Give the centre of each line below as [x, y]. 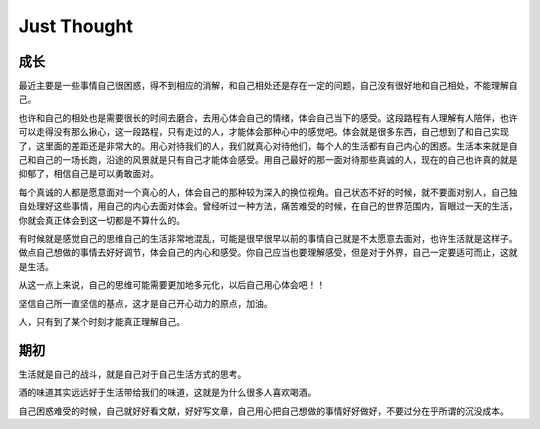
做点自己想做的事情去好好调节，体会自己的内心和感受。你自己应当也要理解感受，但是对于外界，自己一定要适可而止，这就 [268, 252]
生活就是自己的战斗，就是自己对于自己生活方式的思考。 [132, 374]
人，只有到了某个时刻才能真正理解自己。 [101, 321]
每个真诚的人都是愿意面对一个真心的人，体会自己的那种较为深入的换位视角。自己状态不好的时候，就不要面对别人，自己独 [268, 192]
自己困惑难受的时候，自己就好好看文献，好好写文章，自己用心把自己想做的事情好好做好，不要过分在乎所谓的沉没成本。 [263, 411]
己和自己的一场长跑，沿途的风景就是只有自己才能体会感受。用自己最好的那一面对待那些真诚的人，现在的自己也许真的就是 [268, 160]
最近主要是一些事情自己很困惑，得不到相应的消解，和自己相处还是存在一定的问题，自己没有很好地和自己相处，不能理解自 [268, 86]
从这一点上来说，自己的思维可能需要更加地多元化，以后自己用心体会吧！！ [171, 285]
